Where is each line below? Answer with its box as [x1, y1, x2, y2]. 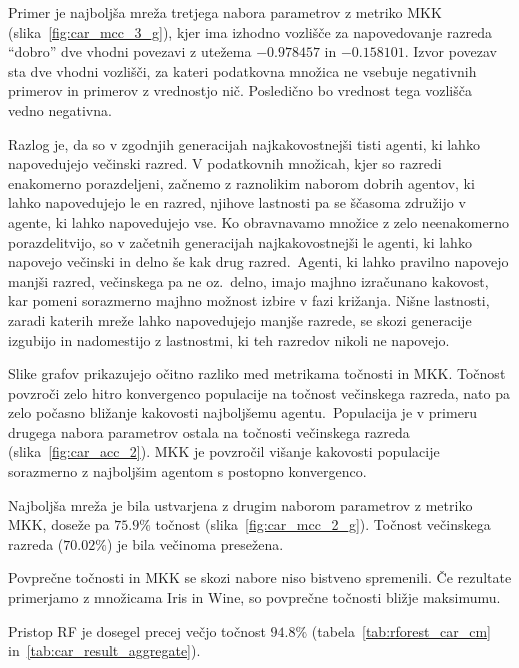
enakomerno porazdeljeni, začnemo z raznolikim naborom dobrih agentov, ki [8, 172, 475, 193]
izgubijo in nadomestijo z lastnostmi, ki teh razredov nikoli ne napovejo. [8, 329, 450, 350]
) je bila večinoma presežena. [106, 533, 284, 554]
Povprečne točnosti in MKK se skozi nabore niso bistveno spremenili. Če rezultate [8, 567, 512, 588]
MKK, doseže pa [8, 514, 110, 535]
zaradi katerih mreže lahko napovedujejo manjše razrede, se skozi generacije [8, 309, 472, 330]
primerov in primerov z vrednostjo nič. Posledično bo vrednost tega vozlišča [8, 80, 472, 101]
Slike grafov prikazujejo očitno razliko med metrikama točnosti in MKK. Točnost [8, 363, 506, 384]
